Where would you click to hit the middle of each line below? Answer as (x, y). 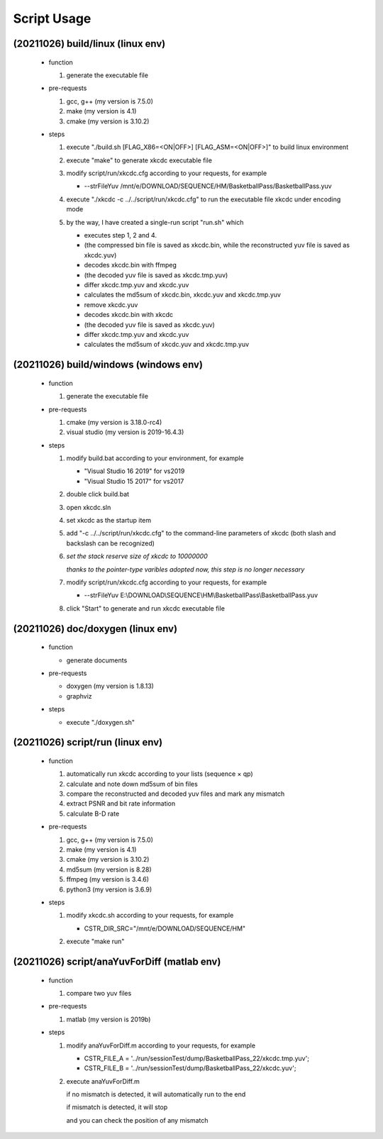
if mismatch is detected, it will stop (117, 1107)
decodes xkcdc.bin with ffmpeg (131, 265)
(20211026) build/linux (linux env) (89, 44)
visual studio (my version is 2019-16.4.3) (125, 432)
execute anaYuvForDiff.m (103, 1081)
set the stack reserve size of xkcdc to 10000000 (137, 556)
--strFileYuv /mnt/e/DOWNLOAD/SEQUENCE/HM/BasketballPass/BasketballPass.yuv (208, 186)
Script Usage (52, 18)
